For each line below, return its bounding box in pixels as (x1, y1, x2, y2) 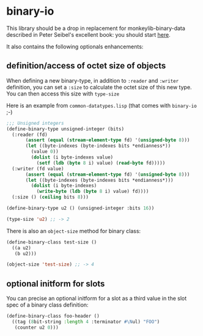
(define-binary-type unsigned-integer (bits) (6, 125, 124, 132)
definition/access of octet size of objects (6, 61, 166, 71)
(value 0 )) (31, 149, 59, 155)
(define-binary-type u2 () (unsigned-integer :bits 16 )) (6, 205, 155, 211)
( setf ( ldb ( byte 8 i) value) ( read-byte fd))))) (36, 160, 166, 166)
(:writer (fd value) (12, 165, 64, 172)
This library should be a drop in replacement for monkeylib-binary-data (6, 24, 185, 32)
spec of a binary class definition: (6, 301, 89, 308)
